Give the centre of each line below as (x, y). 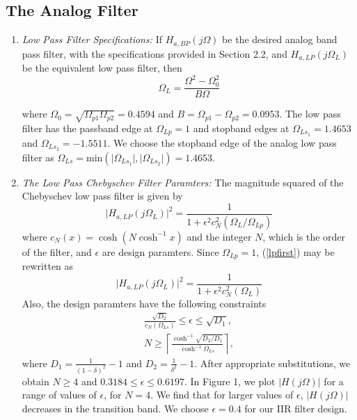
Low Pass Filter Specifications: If (92, 39)
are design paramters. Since (160, 251)
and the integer (219, 236)
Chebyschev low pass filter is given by (102, 196)
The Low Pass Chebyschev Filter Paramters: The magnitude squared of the (183, 182)
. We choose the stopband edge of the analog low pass (222, 142)
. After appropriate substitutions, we (272, 363)
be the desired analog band (280, 39)
